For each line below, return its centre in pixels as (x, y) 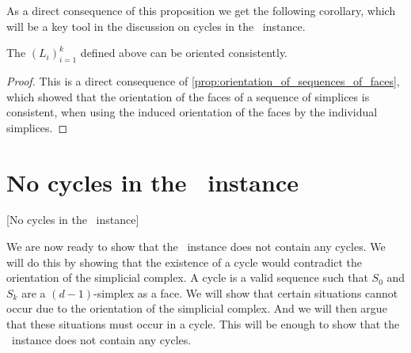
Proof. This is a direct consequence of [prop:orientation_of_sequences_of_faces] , (203, 80)
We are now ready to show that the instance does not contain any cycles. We (196, 247)
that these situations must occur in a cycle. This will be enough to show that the (203, 324)
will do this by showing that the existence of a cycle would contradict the (185, 262)
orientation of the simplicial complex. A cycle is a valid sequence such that (187, 277)
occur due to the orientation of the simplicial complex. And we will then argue (197, 308)
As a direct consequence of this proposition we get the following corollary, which (201, 10)
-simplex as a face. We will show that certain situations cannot (246, 292)
